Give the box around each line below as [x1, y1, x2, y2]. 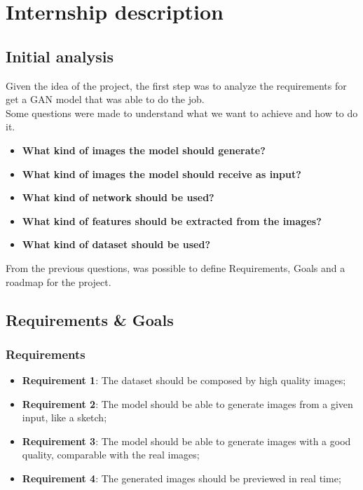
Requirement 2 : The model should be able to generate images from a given [22, 396, 353, 411]
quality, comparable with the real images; [22, 447, 200, 462]
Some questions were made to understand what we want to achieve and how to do [6, 105, 358, 120]
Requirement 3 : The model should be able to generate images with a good [22, 433, 351, 448]
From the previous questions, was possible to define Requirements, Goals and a [6, 260, 345, 275]
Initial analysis [6, 45, 114, 67]
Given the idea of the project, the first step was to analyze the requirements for [6, 78, 347, 93]
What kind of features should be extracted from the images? [22, 213, 322, 228]
